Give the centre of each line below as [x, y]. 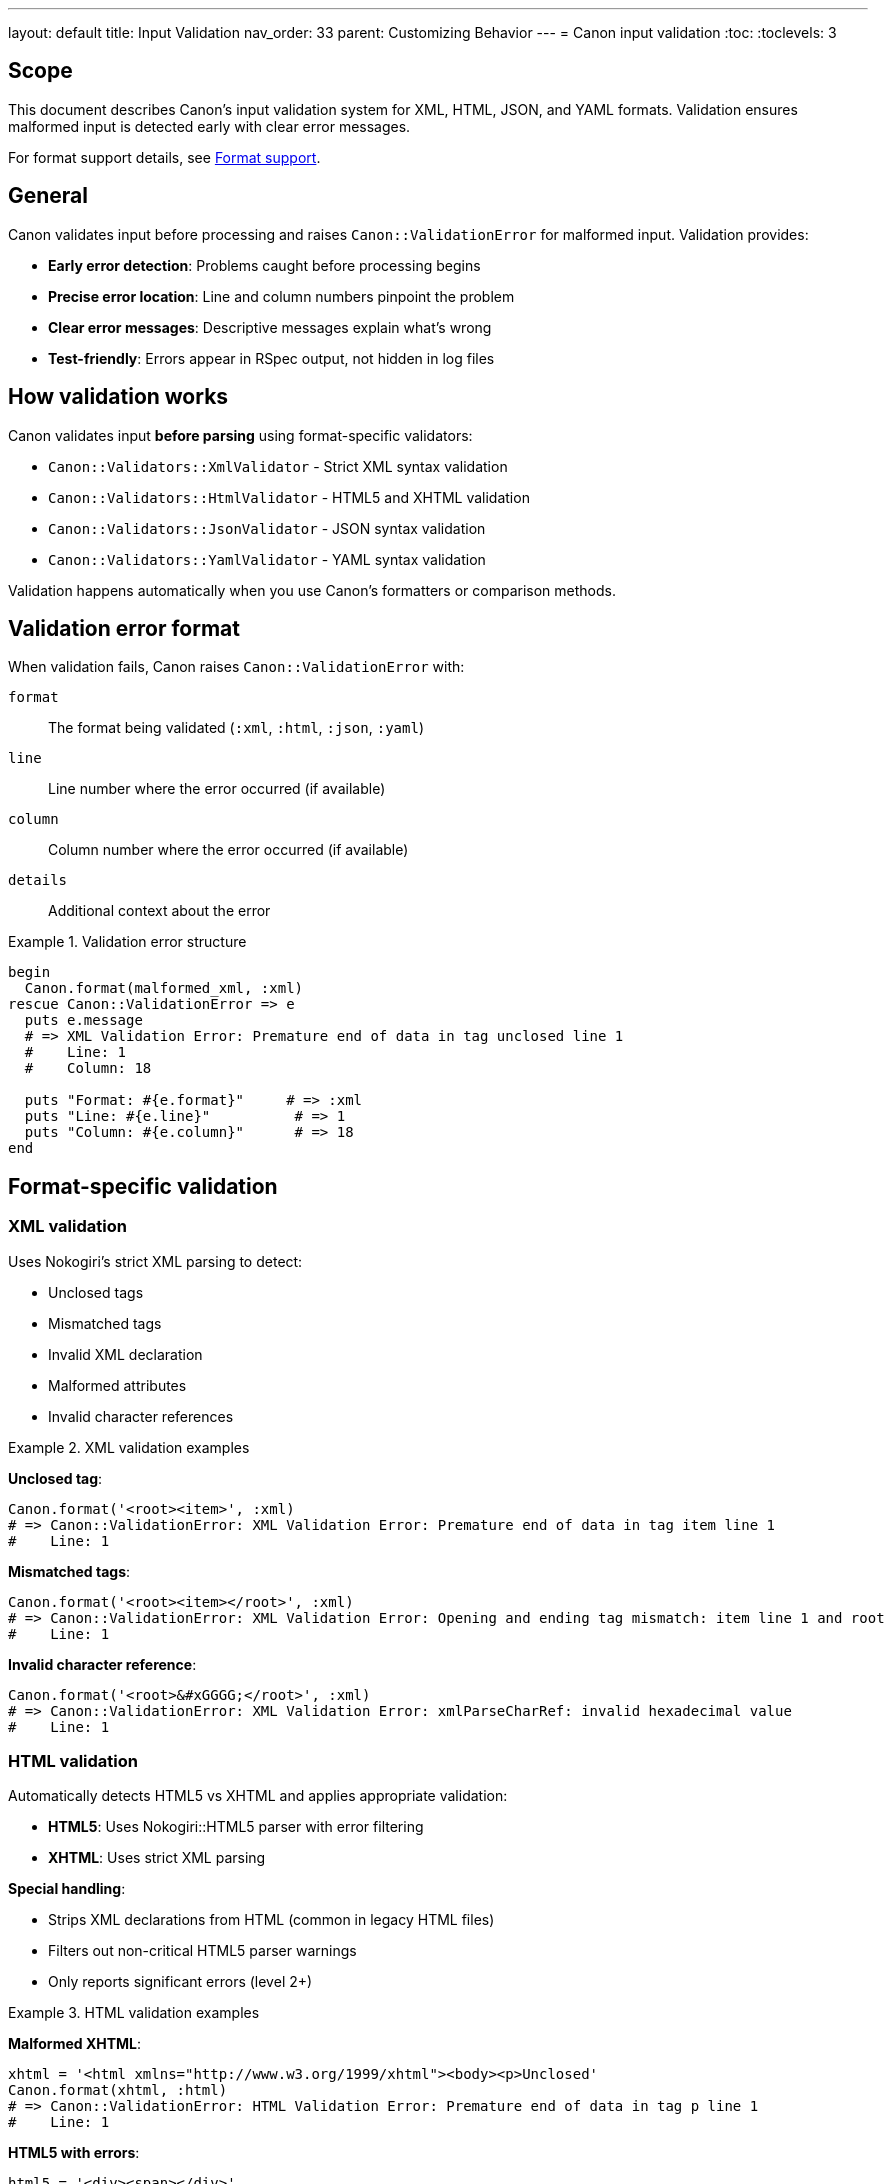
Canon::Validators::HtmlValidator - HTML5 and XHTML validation [289, 497]
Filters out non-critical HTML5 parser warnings [202, 1951]
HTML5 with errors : [74, 2153]
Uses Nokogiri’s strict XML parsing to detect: [155, 1261]
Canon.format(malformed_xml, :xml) [164, 988]
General [48, 196]
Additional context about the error [159, 911]
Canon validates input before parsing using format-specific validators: [240, 435]
